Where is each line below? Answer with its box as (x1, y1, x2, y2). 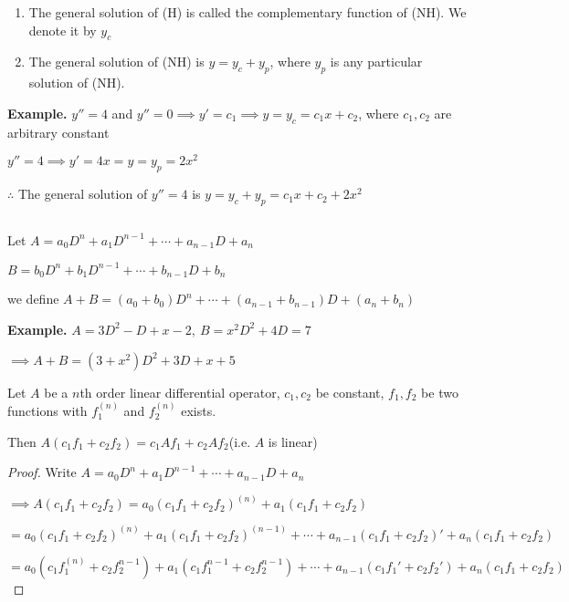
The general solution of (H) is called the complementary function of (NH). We (28, 3, 467, 21)
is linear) (268, 431, 318, 451)
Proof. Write (7, 462, 77, 482)
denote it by (28, 20, 97, 39)
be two (421, 382, 458, 401)
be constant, (315, 382, 385, 401)
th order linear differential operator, (79, 382, 280, 401)
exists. (181, 400, 216, 420)
